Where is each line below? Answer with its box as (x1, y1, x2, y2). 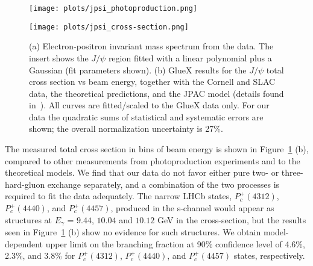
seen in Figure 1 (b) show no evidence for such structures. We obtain (5, 226, 261, 238)
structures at (5, 213, 52, 226)
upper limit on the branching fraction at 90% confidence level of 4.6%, (45, 237, 305, 250)
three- (281, 166, 303, 179)
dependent (5, 237, 43, 250)
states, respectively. (233, 249, 305, 262)
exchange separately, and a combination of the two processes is (47, 178, 280, 190)
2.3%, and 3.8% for (5, 249, 75, 262)
